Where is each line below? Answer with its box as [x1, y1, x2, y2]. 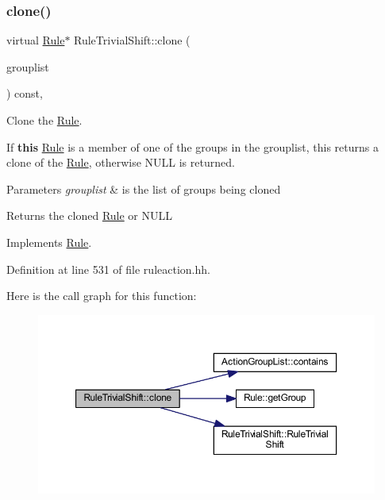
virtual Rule [6, 32, 65, 48]
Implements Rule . [6, 233, 92, 250]
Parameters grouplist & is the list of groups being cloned [6, 180, 281, 197]
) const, [6, 85, 43, 102]
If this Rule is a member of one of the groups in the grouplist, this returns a [6, 138, 379, 155]
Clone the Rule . [6, 112, 83, 128]
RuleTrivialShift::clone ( [74, 32, 191, 48]
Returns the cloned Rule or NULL [6, 207, 172, 224]
